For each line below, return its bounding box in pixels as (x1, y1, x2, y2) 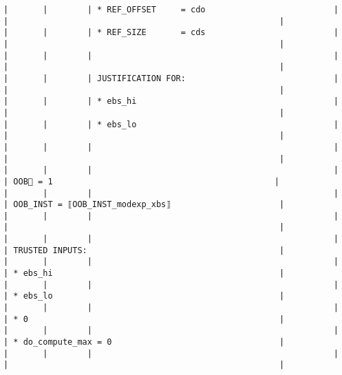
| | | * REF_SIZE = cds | (3, 28, 339, 38)
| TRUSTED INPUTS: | (3, 245, 285, 255)
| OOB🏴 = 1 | (3, 176, 279, 186)
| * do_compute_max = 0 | (3, 337, 285, 347)
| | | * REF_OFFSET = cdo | (3, 5, 339, 14)
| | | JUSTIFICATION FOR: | (3, 73, 339, 83)
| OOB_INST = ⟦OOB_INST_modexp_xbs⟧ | (3, 200, 285, 210)
